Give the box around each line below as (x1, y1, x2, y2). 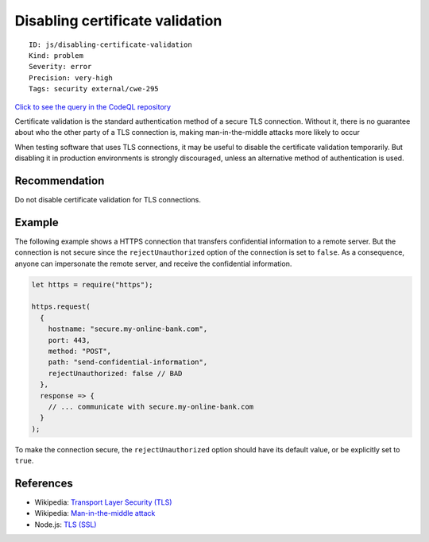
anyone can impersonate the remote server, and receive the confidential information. (14, 259, 292, 268)
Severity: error (29, 62, 92, 71)
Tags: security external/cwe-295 (29, 84, 159, 94)
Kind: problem (29, 51, 83, 60)
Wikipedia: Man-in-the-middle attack (34, 509, 156, 518)
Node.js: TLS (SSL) (34, 520, 97, 529)
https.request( (31, 302, 91, 311)
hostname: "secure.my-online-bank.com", (48, 325, 208, 333)
